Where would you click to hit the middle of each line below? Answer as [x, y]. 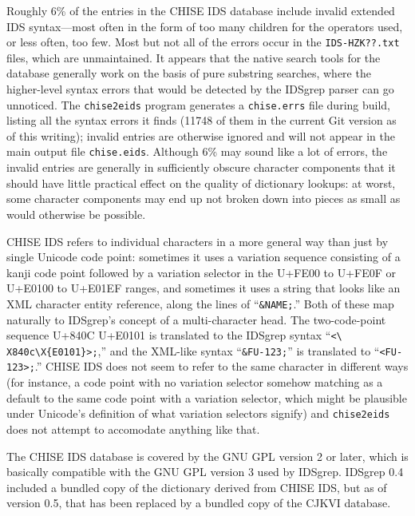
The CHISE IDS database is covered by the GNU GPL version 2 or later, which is [207, 456]
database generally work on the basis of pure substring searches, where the [189, 73]
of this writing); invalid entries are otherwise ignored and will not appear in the [201, 135]
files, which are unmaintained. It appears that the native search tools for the [194, 57]
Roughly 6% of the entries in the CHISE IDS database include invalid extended [201, 10]
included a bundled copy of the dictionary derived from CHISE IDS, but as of [197, 487]
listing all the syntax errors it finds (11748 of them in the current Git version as [202, 120]
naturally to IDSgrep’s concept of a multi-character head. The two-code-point [196, 319]
